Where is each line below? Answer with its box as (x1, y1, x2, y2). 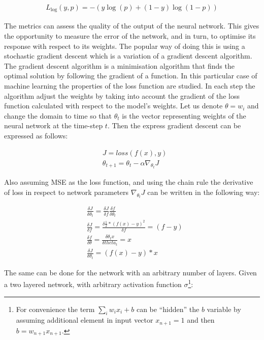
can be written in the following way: (147, 186, 260, 197)
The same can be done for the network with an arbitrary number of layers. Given (4, 267, 257, 277)
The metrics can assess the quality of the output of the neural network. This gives (4, 20, 259, 31)
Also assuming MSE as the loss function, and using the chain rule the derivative (4, 177, 253, 187)
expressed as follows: (4, 130, 68, 141)
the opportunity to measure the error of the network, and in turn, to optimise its (4, 31, 256, 41)
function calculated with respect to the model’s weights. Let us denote (4, 100, 223, 111)
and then (187, 315, 215, 325)
